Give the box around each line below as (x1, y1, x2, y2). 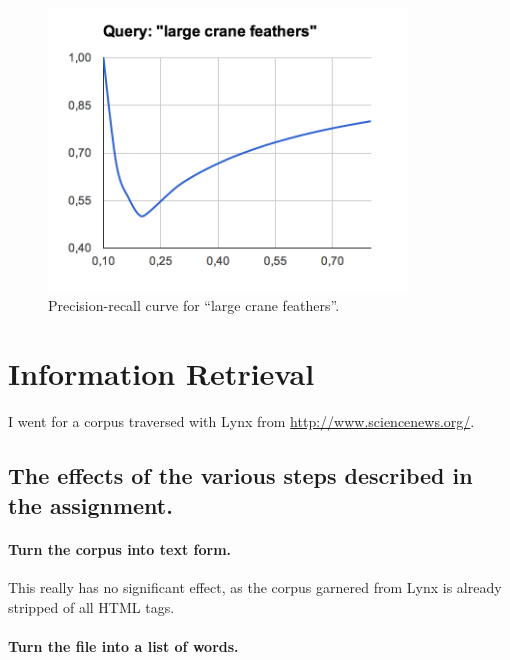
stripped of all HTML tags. (8, 596, 175, 617)
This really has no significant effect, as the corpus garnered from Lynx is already (8, 576, 502, 597)
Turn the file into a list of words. (8, 635, 239, 656)
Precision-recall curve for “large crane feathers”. (48, 294, 340, 315)
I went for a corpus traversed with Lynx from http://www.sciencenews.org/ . (8, 411, 475, 432)
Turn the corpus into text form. (8, 538, 232, 559)
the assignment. (8, 489, 173, 520)
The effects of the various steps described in (8, 460, 473, 491)
